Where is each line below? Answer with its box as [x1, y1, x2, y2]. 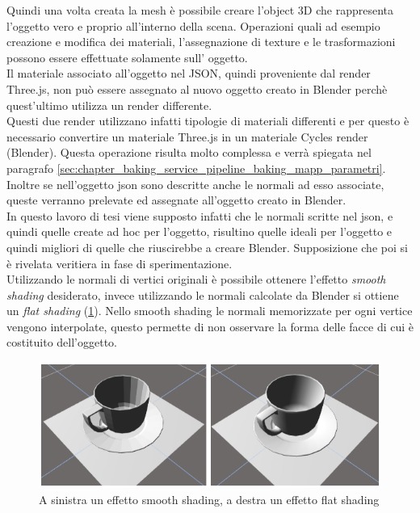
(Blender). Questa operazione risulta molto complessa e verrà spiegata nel [6, 144, 372, 161]
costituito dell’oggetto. [6, 334, 117, 351]
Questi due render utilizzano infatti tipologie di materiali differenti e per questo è [6, 112, 409, 129]
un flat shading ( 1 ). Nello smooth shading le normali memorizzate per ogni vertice [6, 302, 413, 319]
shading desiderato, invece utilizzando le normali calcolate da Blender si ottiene [6, 286, 399, 303]
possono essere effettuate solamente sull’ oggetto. [6, 48, 248, 65]
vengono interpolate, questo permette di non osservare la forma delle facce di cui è [6, 317, 414, 334]
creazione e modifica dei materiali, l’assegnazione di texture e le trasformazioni [6, 33, 396, 50]
